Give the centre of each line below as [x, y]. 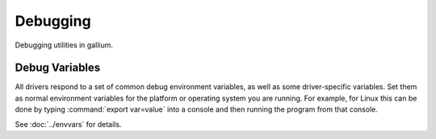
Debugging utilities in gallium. [64, 45]
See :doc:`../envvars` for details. [68, 124]
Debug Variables [58, 68]
